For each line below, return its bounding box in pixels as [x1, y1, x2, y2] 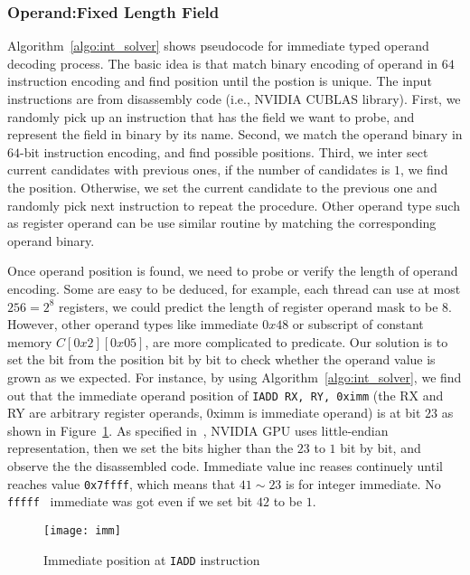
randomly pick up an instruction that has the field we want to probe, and [7, 107, 415, 126]
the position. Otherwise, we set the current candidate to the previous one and [7, 177, 437, 196]
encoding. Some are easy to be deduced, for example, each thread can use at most [7, 278, 461, 297]
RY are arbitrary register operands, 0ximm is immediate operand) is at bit [7, 403, 421, 422]
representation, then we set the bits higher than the [7, 438, 294, 457]
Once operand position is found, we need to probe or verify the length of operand [7, 261, 458, 280]
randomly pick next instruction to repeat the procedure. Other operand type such [7, 195, 460, 214]
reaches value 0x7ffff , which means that [7, 474, 236, 493]
